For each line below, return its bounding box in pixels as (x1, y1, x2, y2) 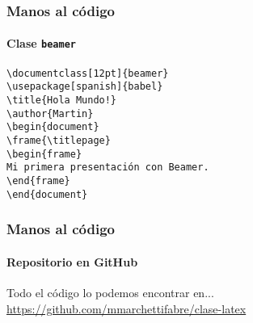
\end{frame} (6, 174, 70, 187)
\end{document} (6, 188, 88, 200)
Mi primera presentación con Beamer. (6, 161, 209, 174)
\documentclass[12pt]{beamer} (6, 67, 169, 79)
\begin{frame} (6, 148, 82, 160)
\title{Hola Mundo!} (6, 94, 117, 107)
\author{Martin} (6, 107, 94, 120)
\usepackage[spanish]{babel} (6, 81, 163, 93)
